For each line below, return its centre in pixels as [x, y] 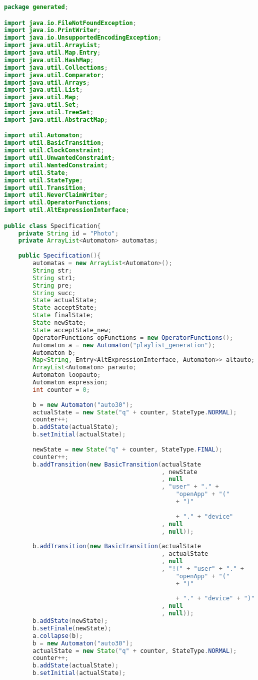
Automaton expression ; [70, 383]
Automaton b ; [54, 353]
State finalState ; [63, 315]
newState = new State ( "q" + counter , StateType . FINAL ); [127, 449]
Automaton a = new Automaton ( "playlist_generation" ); [124, 345]
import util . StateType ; [43, 180]
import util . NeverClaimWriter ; [56, 195]
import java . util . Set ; [42, 105]
